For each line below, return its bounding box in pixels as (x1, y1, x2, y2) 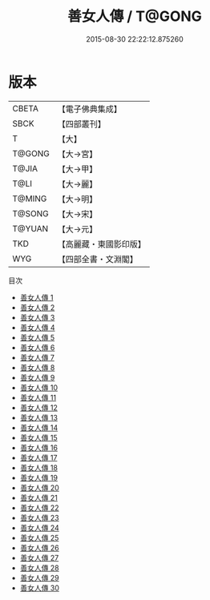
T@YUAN (12, 223, 49, 234)
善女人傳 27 (19, 553, 59, 562)
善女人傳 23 (19, 513, 59, 522)
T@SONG (12, 207, 50, 219)
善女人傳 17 (19, 453, 58, 462)
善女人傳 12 (19, 402, 58, 413)
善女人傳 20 (19, 482, 60, 493)
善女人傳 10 (19, 382, 59, 393)
